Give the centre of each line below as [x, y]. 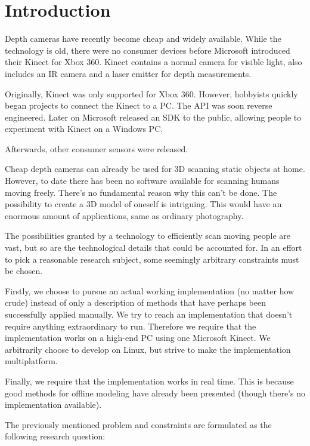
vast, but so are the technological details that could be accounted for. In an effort [154, 247]
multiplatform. [31, 361]
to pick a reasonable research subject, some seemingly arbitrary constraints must [152, 259]
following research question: [55, 436]
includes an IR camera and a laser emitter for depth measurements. [128, 73]
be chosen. [24, 271]
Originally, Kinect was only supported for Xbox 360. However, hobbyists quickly [151, 93]
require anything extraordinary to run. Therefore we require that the [131, 326]
